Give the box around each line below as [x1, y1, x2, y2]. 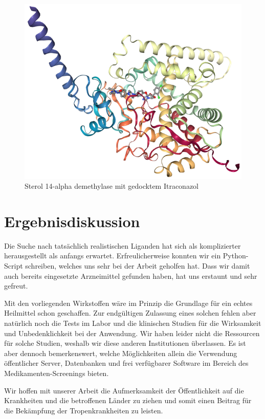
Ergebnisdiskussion [4, 210, 140, 231]
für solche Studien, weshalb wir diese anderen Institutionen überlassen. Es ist [4, 338, 246, 348]
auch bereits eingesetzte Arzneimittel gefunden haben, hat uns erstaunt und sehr [4, 270, 257, 281]
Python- [223, 250, 249, 261]
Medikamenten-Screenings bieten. [4, 368, 109, 378]
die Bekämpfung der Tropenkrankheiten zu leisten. [4, 405, 163, 415]
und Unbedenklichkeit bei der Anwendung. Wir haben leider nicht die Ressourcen [4, 327, 260, 338]
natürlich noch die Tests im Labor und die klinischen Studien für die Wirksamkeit [4, 318, 261, 328]
